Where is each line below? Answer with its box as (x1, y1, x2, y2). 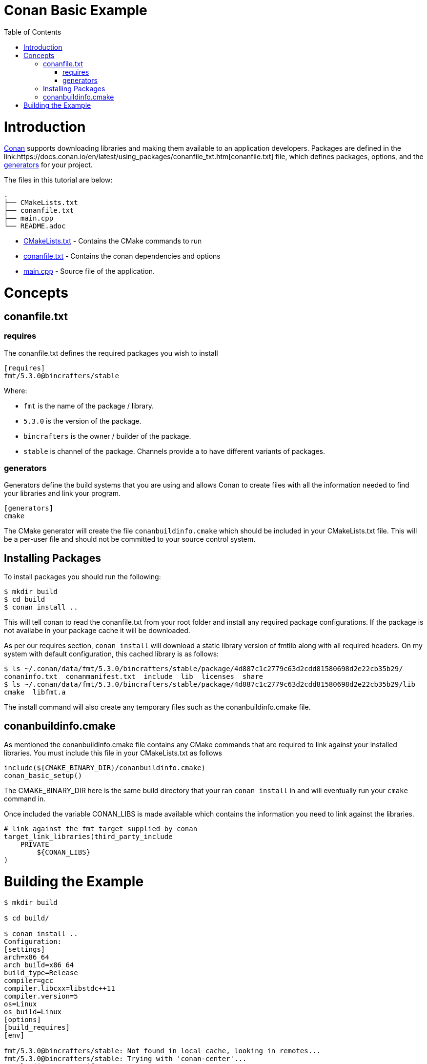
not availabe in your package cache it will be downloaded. (4, 626, 190, 635)
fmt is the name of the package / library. (23, 401, 154, 410)
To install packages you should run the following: (4, 573, 161, 581)
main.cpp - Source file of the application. (23, 267, 155, 276)
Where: (4, 386, 27, 395)
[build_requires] (4, 1023, 70, 1032)
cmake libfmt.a (4, 688, 66, 696)
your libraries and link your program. (4, 489, 121, 498)
